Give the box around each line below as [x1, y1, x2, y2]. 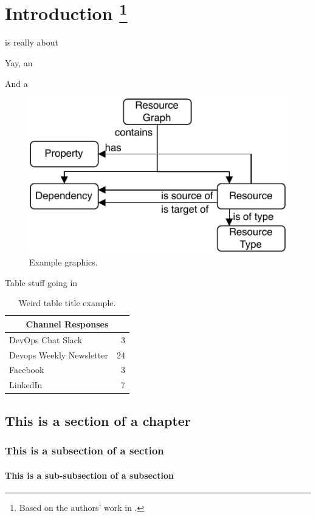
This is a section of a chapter [5, 411, 191, 430]
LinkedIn [9, 378, 43, 391]
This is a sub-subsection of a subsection [5, 468, 174, 481]
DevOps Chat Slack [9, 333, 83, 346]
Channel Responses [26, 317, 109, 330]
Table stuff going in [5, 276, 78, 289]
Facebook [9, 363, 44, 376]
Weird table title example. [18, 296, 116, 309]
